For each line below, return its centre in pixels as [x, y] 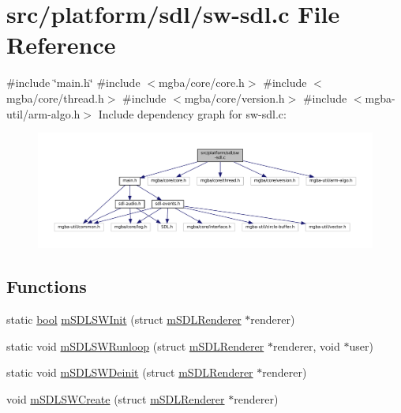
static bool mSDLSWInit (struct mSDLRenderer [124, 319]
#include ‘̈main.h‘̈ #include [73, 83]
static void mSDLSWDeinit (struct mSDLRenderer [130, 372]
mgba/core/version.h [234, 98]
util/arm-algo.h [43, 113]
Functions [47, 286]
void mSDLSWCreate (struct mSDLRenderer [116, 398]
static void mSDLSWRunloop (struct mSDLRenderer [135, 345]
